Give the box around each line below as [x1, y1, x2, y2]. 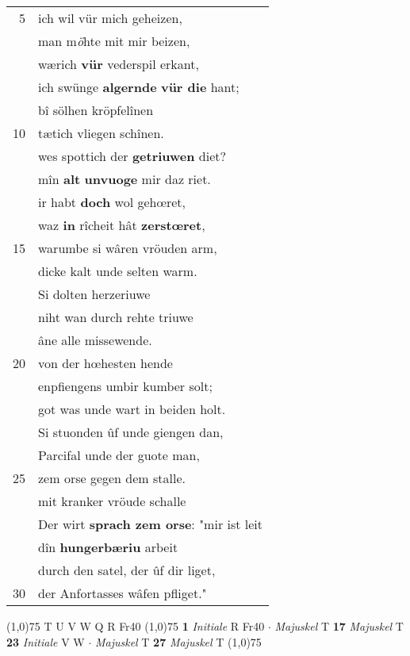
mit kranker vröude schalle [38, 492, 186, 510]
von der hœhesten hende [38, 354, 173, 372]
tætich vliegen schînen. [38, 124, 164, 142]
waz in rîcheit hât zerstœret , [38, 216, 205, 234]
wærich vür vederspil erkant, [38, 55, 199, 73]
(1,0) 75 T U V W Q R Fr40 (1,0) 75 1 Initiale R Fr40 [6, 618, 265, 634]
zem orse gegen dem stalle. [38, 469, 186, 487]
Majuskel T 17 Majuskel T [274, 618, 404, 634]
